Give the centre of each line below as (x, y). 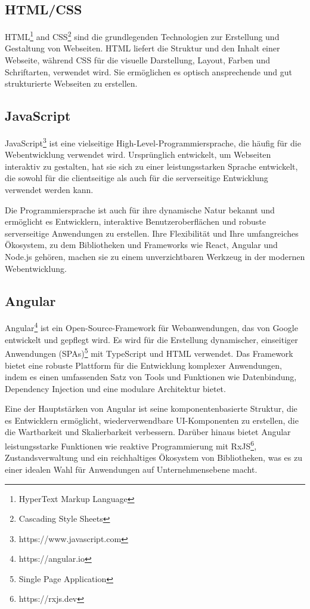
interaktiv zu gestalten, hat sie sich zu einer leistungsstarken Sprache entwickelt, (151, 166)
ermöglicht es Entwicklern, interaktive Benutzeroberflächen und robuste (135, 221)
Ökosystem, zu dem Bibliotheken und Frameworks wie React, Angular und (141, 245)
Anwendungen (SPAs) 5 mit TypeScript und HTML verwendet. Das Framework (149, 352)
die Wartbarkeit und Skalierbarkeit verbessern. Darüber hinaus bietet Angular (148, 432)
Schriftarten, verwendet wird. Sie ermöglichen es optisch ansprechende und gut (148, 71)
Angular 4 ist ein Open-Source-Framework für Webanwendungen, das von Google (151, 327)
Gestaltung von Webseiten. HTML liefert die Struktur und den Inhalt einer (142, 48)
